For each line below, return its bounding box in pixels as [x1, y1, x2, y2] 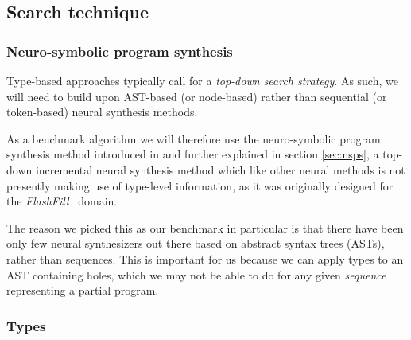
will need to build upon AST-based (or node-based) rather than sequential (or [6, 88, 387, 104]
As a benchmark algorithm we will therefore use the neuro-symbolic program [6, 130, 381, 147]
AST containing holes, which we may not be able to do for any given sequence [6, 266, 386, 283]
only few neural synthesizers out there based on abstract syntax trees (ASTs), [6, 235, 385, 252]
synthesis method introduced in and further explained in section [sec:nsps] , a [6, 146, 379, 162]
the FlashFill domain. [6, 193, 118, 209]
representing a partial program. [6, 282, 159, 299]
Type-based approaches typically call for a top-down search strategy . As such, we [6, 72, 398, 88]
